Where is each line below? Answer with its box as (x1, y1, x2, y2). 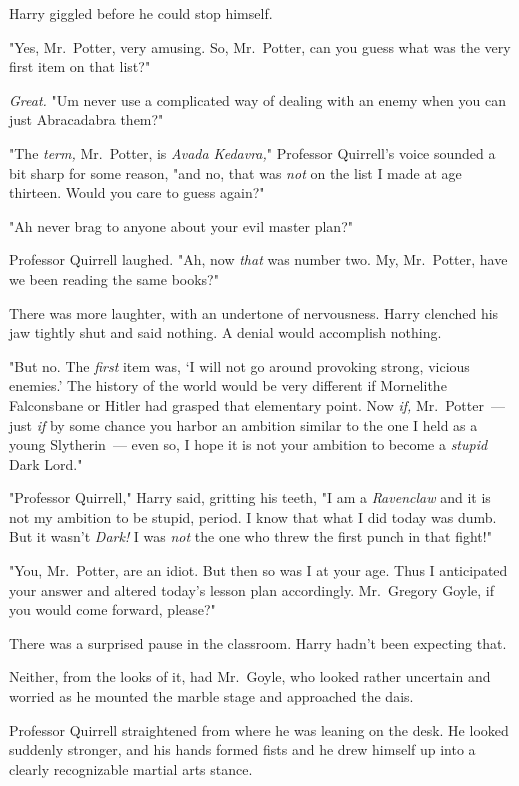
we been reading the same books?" (9, 268, 219, 289)
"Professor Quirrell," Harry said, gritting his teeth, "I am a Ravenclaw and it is (9, 487, 491, 508)
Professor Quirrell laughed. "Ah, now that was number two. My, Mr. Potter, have (9, 249, 508, 270)
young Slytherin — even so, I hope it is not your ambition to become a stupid (9, 434, 488, 455)
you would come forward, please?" (9, 599, 216, 620)
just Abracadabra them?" (9, 109, 164, 130)
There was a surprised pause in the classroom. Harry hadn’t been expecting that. (9, 632, 507, 653)
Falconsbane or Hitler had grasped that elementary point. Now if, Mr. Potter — (9, 394, 505, 415)
